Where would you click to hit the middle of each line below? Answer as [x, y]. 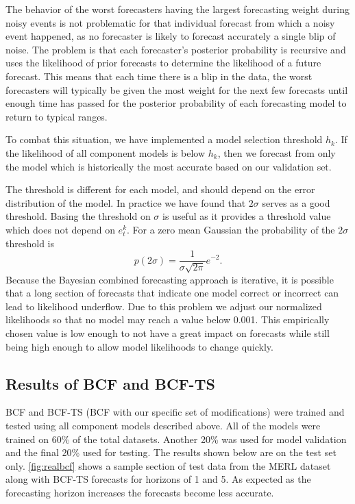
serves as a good [296, 202]
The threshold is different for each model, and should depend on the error [160, 189]
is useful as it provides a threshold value [247, 216]
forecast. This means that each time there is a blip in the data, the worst [159, 76]
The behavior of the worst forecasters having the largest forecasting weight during [177, 9]
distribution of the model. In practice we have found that [126, 202]
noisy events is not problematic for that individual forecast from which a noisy [170, 22]
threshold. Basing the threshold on [78, 216]
